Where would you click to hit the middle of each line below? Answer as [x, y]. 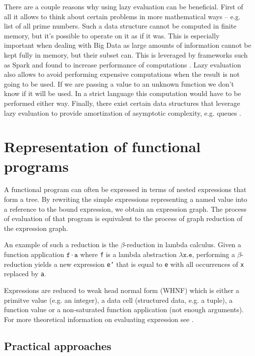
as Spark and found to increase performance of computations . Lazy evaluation [123, 64]
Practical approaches [58, 345]
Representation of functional [102, 146]
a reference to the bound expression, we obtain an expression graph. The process [125, 209]
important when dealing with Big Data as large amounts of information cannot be [128, 45]
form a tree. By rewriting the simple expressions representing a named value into [126, 199]
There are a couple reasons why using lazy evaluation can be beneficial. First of [124, 6]
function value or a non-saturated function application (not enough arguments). [124, 309]
